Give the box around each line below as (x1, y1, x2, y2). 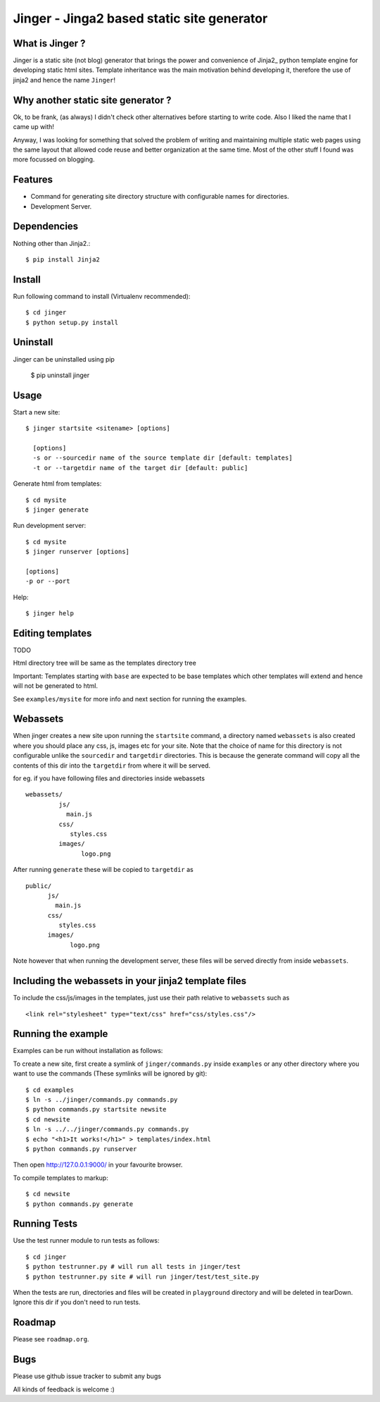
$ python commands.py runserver (25, 1145, 137, 1152)
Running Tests (13, 1218, 77, 1230)
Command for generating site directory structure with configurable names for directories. (30, 192, 289, 201)
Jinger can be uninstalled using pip (13, 355, 115, 363)
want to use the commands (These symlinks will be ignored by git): (13, 1069, 208, 1078)
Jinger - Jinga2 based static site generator (13, 11, 268, 26)
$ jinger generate (25, 505, 89, 514)
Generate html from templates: (13, 479, 102, 488)
